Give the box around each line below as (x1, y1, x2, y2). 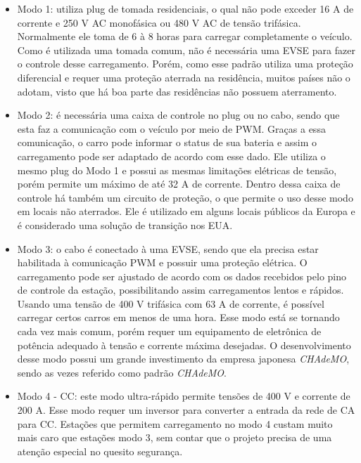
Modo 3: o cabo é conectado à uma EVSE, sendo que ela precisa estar (17, 241, 319, 256)
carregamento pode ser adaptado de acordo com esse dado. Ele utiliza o (17, 148, 326, 163)
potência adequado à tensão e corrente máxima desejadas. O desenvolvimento (17, 337, 351, 352)
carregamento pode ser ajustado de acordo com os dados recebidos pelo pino (17, 268, 347, 283)
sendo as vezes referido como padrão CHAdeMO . (17, 365, 227, 379)
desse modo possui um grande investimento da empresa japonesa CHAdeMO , (17, 351, 350, 366)
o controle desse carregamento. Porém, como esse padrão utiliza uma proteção (17, 56, 353, 71)
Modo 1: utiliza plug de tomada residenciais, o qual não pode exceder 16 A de (17, 1, 354, 15)
